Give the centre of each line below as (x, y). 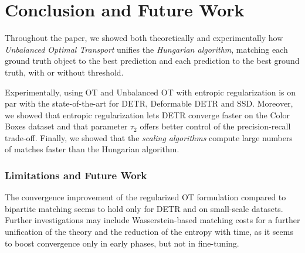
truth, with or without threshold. (64, 72)
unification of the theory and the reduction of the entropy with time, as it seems (149, 232)
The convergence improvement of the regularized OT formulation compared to (145, 197)
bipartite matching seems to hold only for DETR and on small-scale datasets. (144, 208)
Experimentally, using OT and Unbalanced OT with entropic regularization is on (150, 92)
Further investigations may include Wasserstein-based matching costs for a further (152, 220)
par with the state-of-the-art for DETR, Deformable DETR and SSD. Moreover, (149, 103)
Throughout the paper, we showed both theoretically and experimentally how (144, 38)
